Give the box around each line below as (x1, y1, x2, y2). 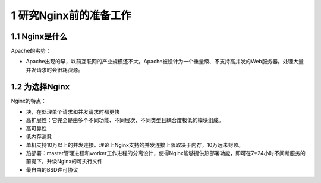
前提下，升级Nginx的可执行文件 (26, 158, 103, 165)
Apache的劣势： (11, 47, 51, 54)
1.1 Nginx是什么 (11, 31, 68, 41)
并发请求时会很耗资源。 (26, 66, 83, 73)
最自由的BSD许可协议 (26, 166, 78, 173)
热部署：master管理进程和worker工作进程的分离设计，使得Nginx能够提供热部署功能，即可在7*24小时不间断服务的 (26, 150, 306, 157)
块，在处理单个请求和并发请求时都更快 (26, 108, 120, 115)
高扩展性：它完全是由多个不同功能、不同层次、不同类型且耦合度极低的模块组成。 (26, 116, 224, 124)
